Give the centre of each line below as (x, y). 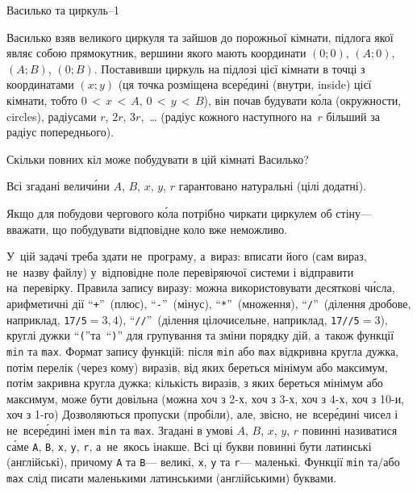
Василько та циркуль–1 (63, 10)
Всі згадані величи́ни (58, 186)
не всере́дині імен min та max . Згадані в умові (120, 429)
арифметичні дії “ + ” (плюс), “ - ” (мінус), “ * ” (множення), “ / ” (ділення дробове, (209, 303)
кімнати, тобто (42, 100)
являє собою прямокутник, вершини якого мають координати (156, 53)
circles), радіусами (52, 116)
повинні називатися (350, 429)
